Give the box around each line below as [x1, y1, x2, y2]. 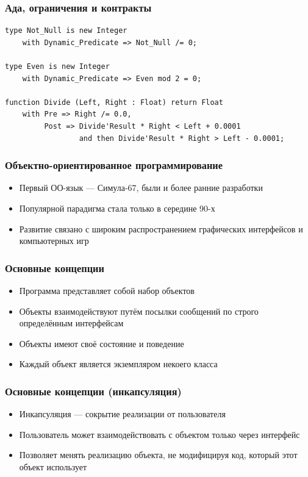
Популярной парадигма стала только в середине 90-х [19, 201, 215, 214]
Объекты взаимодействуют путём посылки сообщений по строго [19, 304, 259, 317]
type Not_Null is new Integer [5, 26, 127, 35]
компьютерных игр [19, 234, 89, 247]
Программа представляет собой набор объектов [19, 284, 195, 296]
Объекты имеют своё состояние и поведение [19, 337, 184, 350]
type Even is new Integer [5, 62, 110, 71]
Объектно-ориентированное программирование [5, 157, 223, 173]
